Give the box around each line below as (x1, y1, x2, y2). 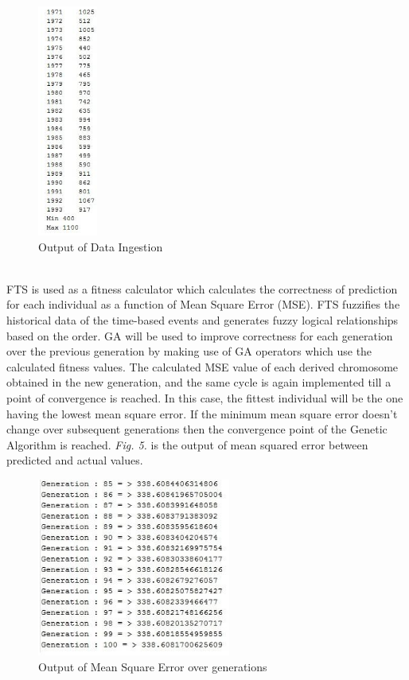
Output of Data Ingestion (38, 238, 163, 255)
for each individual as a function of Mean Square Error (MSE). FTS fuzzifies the (6, 296, 400, 313)
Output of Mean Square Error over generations (38, 658, 267, 674)
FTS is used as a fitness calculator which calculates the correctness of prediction (6, 280, 398, 297)
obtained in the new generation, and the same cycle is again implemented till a (6, 374, 391, 391)
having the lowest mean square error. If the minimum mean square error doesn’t (6, 405, 398, 422)
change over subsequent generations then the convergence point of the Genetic (6, 421, 388, 437)
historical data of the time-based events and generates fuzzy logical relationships (6, 311, 399, 328)
